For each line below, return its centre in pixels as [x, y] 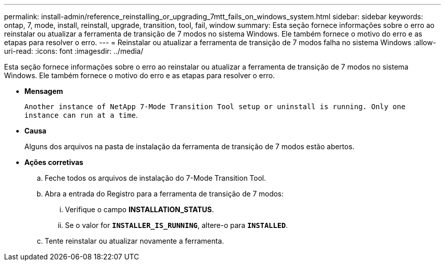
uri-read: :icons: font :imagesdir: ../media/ [74, 51]
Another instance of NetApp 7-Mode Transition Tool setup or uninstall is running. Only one [215, 107]
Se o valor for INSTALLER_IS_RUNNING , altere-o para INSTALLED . [177, 225]
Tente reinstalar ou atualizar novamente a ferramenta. [134, 241]
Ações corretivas [54, 162]
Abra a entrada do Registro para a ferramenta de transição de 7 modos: [164, 194]
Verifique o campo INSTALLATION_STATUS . [140, 209]
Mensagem [44, 91]
